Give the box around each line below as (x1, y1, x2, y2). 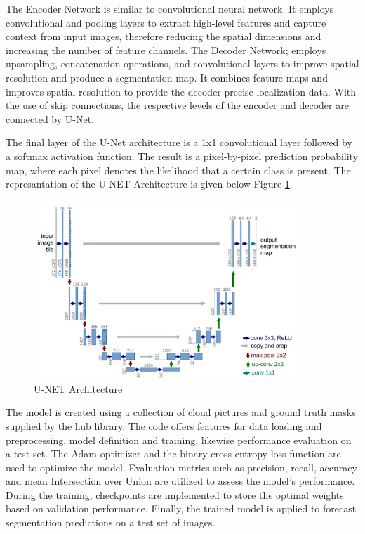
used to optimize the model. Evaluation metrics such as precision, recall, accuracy (6, 460, 357, 474)
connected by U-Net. (6, 111, 94, 126)
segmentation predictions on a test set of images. (6, 515, 215, 530)
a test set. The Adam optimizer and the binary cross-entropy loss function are (6, 446, 341, 461)
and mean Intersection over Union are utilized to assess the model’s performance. (6, 474, 355, 488)
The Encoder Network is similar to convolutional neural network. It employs (6, 1, 334, 15)
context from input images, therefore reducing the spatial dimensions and (6, 29, 321, 44)
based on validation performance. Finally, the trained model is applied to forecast (6, 501, 357, 516)
